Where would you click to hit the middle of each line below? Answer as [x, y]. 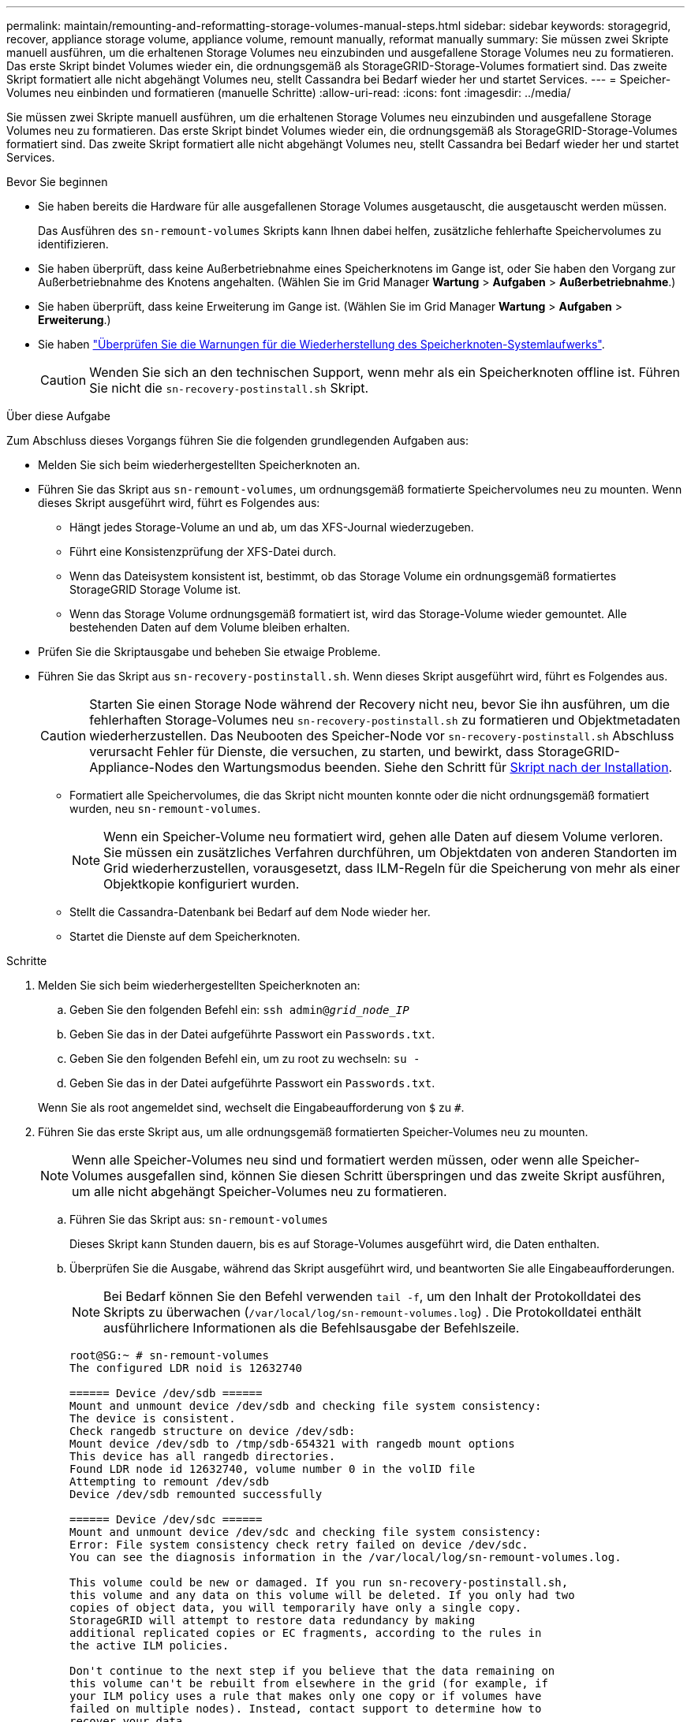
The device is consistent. [153, 1418]
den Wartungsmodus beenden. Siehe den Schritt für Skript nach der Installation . [435, 767]
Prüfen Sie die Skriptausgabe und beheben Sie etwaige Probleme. [209, 652]
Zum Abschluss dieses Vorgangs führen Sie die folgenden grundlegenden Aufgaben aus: [237, 440]
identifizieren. [73, 244]
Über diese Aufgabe [58, 416]
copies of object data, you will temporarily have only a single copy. [296, 1608]
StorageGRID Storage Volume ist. [155, 589]
